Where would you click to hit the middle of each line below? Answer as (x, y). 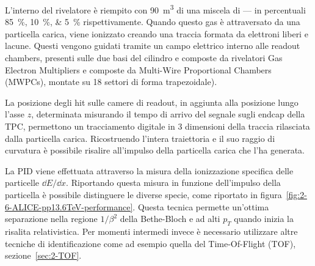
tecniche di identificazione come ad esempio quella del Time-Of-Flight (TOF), (150, 243)
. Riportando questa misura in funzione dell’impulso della (173, 183)
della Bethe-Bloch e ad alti (170, 219)
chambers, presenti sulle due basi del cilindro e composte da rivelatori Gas (144, 58)
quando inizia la (264, 219)
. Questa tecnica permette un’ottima (201, 206)
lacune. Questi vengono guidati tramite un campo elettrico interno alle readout (153, 46)
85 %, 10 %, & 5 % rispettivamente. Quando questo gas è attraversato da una (153, 22)
